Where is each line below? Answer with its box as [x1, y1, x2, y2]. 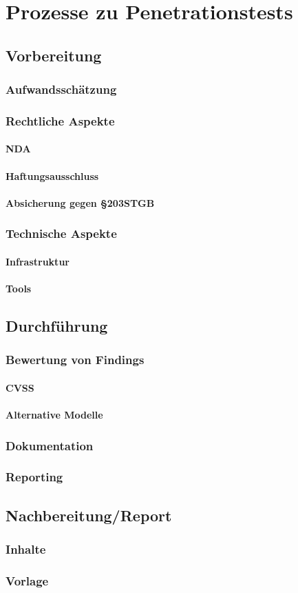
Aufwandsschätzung [6, 81, 117, 98]
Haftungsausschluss [6, 168, 99, 183]
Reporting [6, 468, 63, 485]
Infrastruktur [6, 254, 70, 268]
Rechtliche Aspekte [6, 112, 115, 129]
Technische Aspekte [6, 225, 117, 242]
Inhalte [6, 541, 46, 558]
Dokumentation [6, 436, 94, 454]
